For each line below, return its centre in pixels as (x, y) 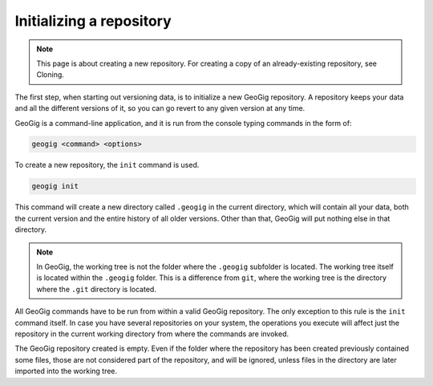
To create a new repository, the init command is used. (107, 165)
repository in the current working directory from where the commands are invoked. (152, 334)
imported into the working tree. (66, 371)
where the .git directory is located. (96, 289)
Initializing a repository (93, 21)
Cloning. (50, 75)
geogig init (55, 186)
